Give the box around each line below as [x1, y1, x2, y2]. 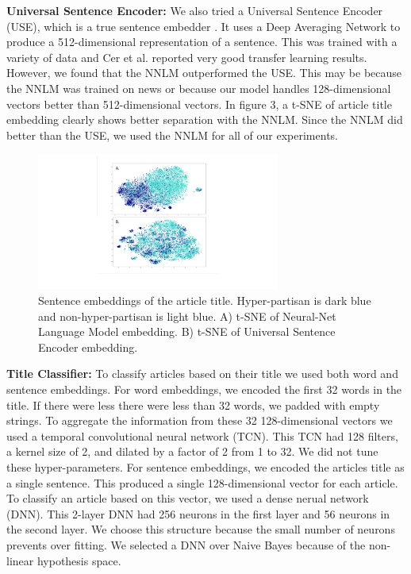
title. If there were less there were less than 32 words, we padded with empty [6, 396, 380, 413]
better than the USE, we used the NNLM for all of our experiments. [6, 126, 338, 143]
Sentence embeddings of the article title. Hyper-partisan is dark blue [38, 292, 371, 308]
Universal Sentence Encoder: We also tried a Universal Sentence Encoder [6, 2, 383, 18]
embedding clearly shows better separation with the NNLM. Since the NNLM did [6, 111, 403, 128]
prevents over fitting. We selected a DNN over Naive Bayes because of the [6, 536, 366, 553]
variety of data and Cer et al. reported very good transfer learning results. [6, 48, 367, 65]
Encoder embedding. [38, 338, 138, 355]
